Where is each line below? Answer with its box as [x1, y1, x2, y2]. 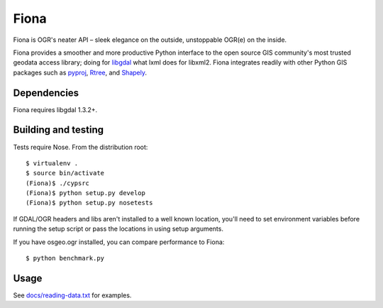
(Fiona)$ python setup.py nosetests [26, 199, 153, 207]
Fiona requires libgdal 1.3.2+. [13, 105, 98, 114]
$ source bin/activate [26, 169, 105, 177]
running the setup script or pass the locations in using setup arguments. [13, 224, 223, 233]
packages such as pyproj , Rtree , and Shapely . [13, 68, 148, 77]
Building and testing [13, 124, 104, 136]
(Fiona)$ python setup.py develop [26, 189, 145, 197]
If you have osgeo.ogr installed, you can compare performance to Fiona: [13, 238, 225, 246]
